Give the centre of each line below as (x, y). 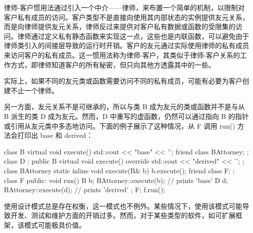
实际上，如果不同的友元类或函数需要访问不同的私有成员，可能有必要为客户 (123, 81)
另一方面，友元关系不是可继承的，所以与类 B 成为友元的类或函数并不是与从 (125, 107)
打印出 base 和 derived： (55, 135)
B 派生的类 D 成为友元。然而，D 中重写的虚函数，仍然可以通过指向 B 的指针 (126, 116)
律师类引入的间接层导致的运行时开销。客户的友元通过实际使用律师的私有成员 (126, 45)
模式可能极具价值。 (55, 225)
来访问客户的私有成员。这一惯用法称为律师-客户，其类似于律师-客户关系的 (122, 55)
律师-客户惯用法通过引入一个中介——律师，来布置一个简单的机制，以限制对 (124, 7)
